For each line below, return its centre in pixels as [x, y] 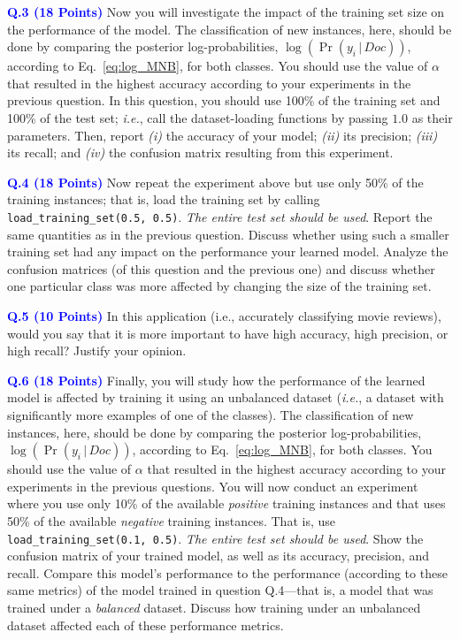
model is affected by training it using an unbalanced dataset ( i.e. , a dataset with [226, 397]
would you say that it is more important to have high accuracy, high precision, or [228, 333]
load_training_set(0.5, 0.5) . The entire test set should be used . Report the [220, 216]
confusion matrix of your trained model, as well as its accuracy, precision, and [218, 556]
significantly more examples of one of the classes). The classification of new [211, 414]
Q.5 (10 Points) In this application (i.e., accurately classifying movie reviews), [224, 315]
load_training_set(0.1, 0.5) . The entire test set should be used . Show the [215, 538]
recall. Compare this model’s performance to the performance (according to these [227, 572]
